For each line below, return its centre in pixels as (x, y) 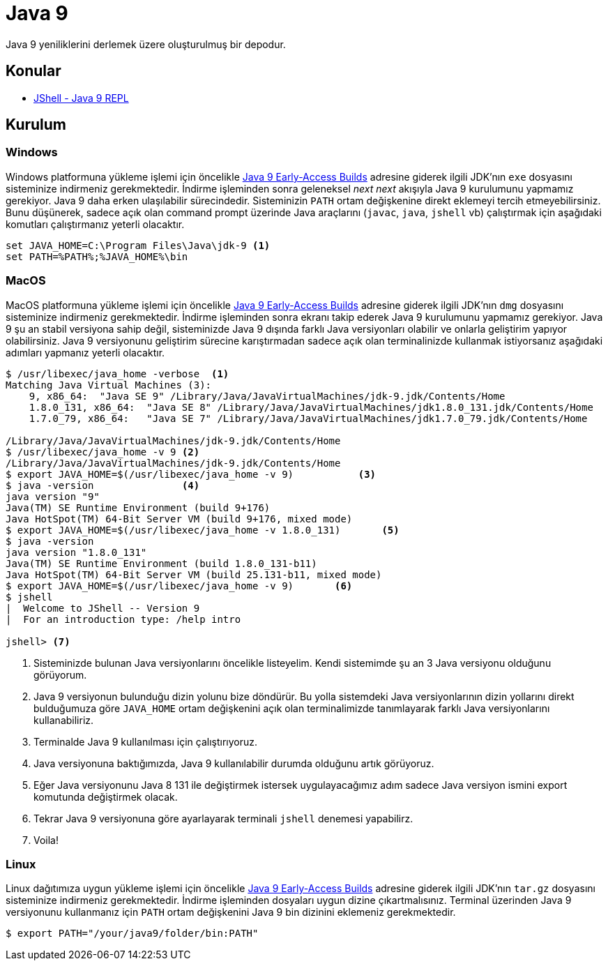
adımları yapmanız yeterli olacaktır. (85, 352)
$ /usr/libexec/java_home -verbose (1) (117, 373)
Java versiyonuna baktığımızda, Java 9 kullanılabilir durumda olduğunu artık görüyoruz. (234, 763)
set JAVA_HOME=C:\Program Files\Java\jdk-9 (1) (138, 245)
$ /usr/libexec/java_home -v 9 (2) (103, 452)
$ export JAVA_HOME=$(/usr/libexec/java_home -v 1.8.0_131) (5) (203, 530)
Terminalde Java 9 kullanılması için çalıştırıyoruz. (146, 741)
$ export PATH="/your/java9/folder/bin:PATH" (132, 934)
